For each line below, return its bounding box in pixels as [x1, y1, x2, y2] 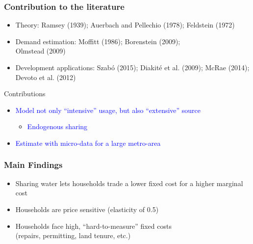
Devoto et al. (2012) [15, 72, 76, 82]
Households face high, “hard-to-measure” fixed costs [15, 220, 172, 231]
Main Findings [4, 159, 63, 171]
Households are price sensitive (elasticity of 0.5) [15, 204, 159, 214]
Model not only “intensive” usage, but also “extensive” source [15, 105, 201, 115]
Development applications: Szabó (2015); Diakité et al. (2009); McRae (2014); [15, 62, 250, 72]
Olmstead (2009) [15, 46, 66, 56]
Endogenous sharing [27, 121, 88, 132]
